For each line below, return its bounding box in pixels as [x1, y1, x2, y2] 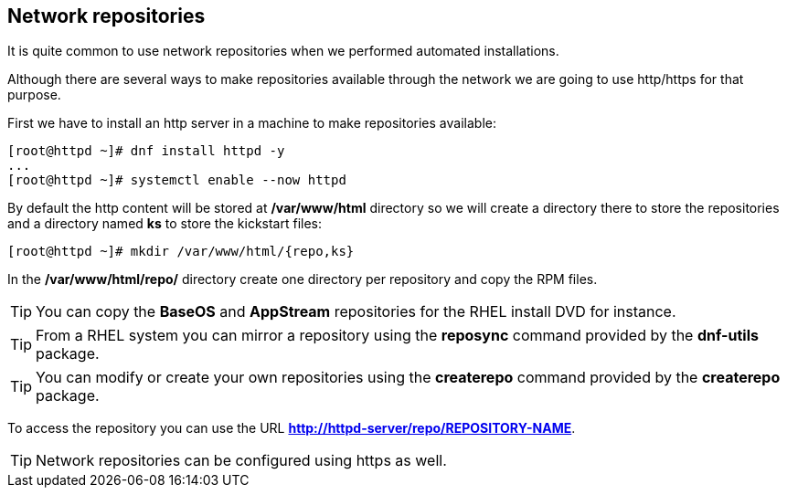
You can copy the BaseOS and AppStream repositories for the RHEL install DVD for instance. [36, 302, 676, 321]
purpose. [7, 87, 61, 103]
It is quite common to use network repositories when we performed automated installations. [7, 43, 559, 59]
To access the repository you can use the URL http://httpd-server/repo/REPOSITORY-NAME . [7, 420, 576, 437]
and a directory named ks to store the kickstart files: [7, 216, 323, 232]
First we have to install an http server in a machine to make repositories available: [7, 115, 496, 132]
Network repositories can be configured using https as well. [36, 451, 447, 470]
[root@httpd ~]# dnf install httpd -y [7, 143, 285, 159]
